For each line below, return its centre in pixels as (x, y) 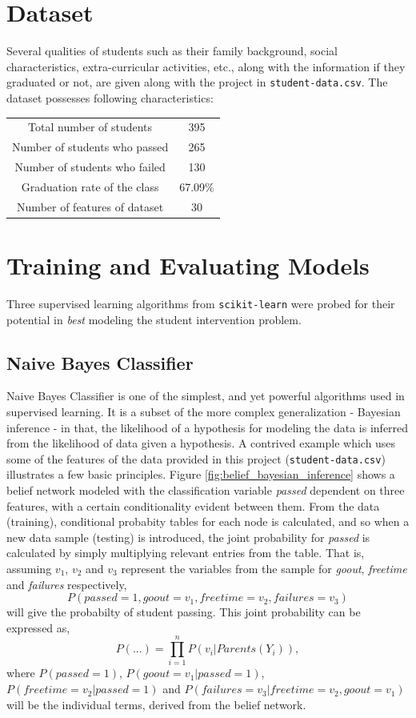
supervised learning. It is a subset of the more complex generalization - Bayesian (204, 411)
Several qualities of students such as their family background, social (172, 51)
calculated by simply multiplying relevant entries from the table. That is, (186, 553)
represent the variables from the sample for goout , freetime (264, 568)
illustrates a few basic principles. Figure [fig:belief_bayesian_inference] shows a (201, 474)
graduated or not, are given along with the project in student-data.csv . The (197, 82)
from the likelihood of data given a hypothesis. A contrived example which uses (201, 443)
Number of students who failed (90, 166)
